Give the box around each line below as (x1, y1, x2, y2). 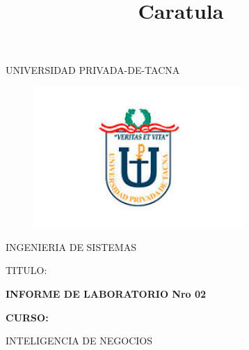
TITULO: (6, 263, 47, 277)
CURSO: (6, 310, 49, 324)
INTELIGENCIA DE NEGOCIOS (6, 333, 152, 348)
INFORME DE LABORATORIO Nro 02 (6, 286, 207, 300)
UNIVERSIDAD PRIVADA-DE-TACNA (6, 63, 180, 77)
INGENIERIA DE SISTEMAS (6, 239, 136, 254)
